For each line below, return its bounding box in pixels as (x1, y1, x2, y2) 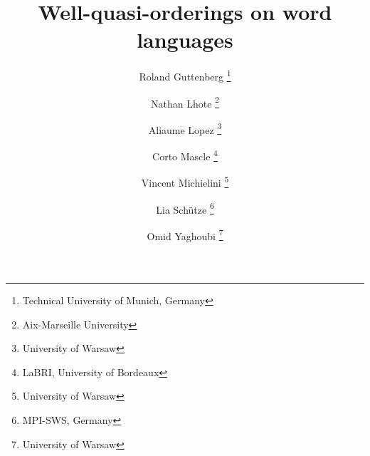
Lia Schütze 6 (156, 199, 214, 217)
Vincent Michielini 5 (141, 173, 229, 190)
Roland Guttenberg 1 (139, 67, 231, 83)
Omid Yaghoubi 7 (147, 226, 223, 243)
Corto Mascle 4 (152, 147, 218, 163)
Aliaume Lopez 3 (148, 120, 222, 137)
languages (137, 25, 233, 54)
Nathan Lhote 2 (151, 93, 219, 110)
